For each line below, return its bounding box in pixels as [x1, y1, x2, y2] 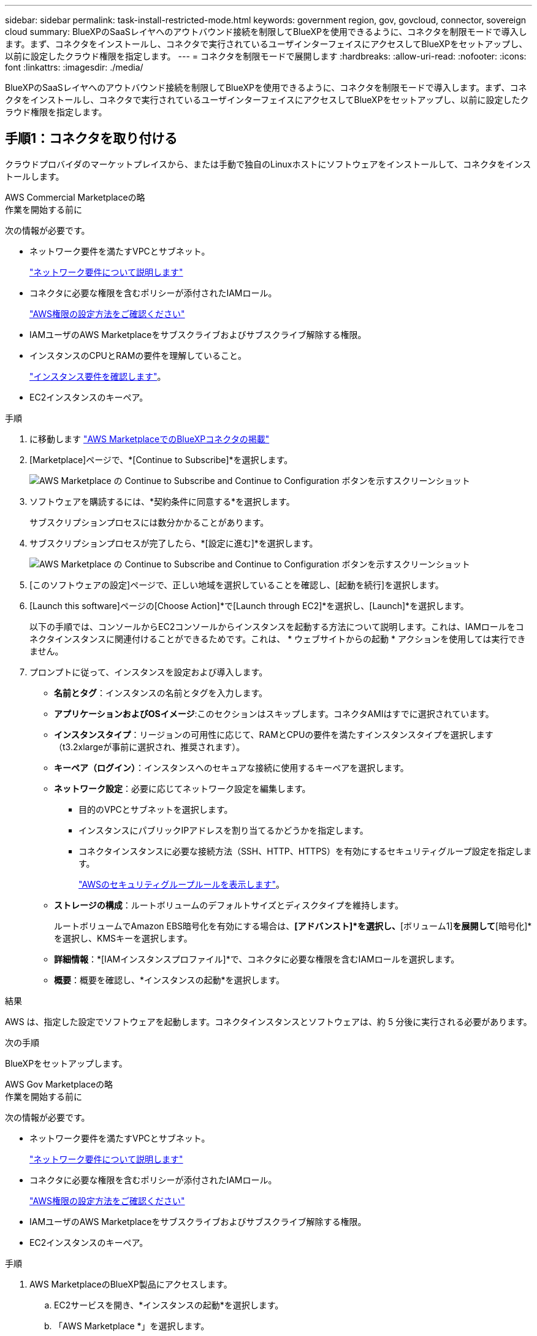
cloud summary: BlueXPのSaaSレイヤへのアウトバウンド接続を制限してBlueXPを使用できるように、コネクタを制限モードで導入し [5, 26, 527, 37]
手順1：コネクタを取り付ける [5, 131, 178, 147]
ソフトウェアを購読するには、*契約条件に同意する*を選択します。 [29, 496, 295, 507]
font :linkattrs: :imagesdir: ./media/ [5, 62, 143, 72]
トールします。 [5, 171, 64, 182]
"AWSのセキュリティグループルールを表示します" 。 [78, 878, 284, 889]
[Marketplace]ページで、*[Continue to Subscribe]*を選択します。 [29, 454, 293, 465]
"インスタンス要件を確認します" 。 [29, 370, 166, 382]
